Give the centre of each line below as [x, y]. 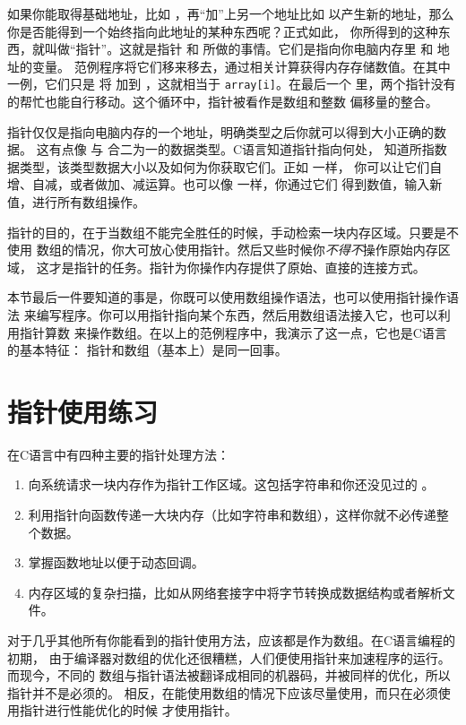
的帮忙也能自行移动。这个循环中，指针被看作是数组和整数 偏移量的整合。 [223, 102]
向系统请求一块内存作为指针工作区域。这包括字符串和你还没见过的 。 [231, 484]
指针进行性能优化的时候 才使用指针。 [128, 710]
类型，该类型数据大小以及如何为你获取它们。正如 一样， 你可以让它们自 [231, 166]
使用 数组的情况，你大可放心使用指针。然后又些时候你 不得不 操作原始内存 [223, 250]
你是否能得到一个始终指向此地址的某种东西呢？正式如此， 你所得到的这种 [223, 31]
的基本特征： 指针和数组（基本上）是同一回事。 [147, 350]
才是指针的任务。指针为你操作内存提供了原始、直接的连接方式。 [237, 267]
